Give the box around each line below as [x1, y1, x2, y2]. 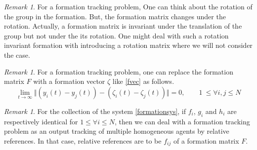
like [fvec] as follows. [112, 76, 174, 86]
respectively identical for [4, 116, 78, 126]
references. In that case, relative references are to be [4, 135, 162, 146]
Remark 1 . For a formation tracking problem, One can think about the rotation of [4, 1, 253, 11]
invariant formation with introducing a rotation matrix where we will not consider [4, 40, 253, 50]
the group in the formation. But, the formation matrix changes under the [4, 11, 226, 21]
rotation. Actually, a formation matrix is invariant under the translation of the [4, 21, 242, 31]
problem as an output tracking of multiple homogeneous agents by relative [4, 126, 229, 136]
